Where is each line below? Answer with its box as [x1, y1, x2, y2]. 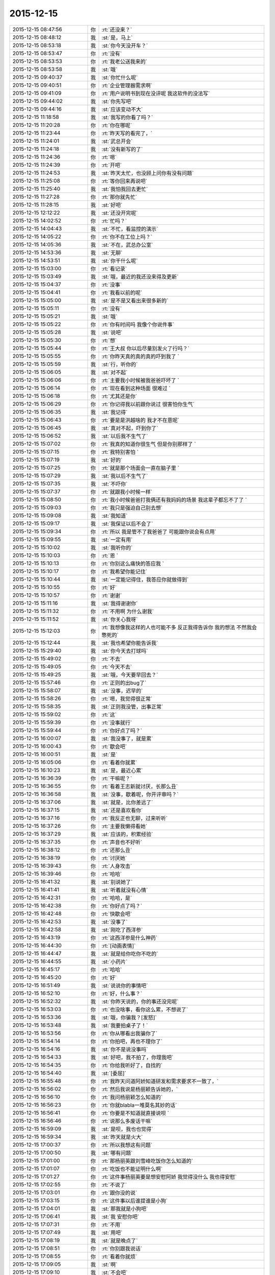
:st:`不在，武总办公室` [101, 241, 153, 248]
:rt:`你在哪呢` [101, 121, 132, 129]
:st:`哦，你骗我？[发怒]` [101, 1014, 157, 1021]
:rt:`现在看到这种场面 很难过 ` [101, 385, 171, 392]
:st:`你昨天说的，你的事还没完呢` [101, 998, 179, 1005]
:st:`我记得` [101, 409, 128, 416]
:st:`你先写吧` [101, 97, 133, 105]
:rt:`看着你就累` [101, 759, 137, 766]
